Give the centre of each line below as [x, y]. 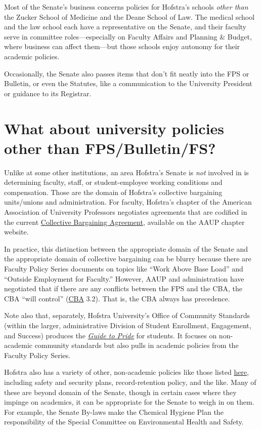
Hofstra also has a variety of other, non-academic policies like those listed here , [126, 372]
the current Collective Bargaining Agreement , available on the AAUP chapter [124, 222]
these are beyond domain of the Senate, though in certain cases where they [120, 392]
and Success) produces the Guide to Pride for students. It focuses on [111, 335]
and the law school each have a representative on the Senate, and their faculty [125, 27]
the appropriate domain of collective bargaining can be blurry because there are [128, 259]
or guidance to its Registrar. [48, 93]
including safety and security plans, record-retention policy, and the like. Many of [130, 382]
